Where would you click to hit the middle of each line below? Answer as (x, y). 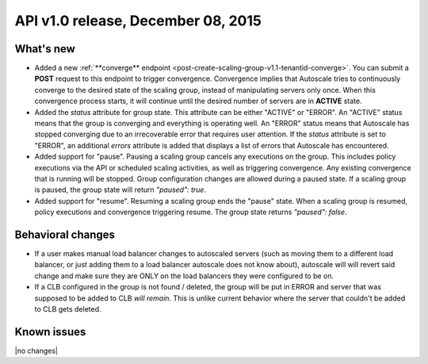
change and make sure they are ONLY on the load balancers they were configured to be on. (184, 276)
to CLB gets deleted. (68, 309)
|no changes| (36, 351)
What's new (45, 49)
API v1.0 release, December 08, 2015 (138, 21)
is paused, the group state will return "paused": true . (120, 190)
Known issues (50, 332)
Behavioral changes (65, 234)
